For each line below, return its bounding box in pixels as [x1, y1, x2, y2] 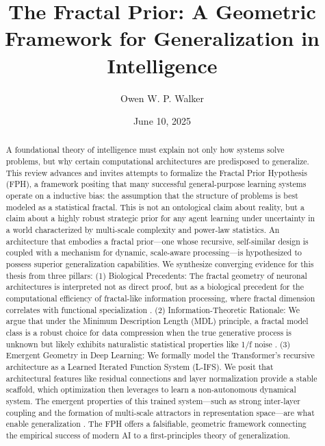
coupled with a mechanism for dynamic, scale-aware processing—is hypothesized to [5, 247, 302, 258]
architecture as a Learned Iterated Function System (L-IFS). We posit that [5, 360, 274, 372]
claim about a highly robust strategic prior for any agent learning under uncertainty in [5, 212, 315, 224]
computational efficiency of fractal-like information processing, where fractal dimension [5, 293, 315, 304]
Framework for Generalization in [5, 24, 320, 52]
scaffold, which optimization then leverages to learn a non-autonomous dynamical [5, 384, 296, 395]
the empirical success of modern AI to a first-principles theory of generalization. [5, 429, 291, 441]
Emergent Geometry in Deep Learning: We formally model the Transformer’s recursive [5, 349, 315, 361]
